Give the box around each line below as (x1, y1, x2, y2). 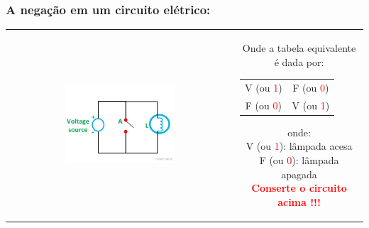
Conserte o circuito (251, 180, 347, 195)
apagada (281, 166, 317, 181)
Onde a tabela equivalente (242, 40, 356, 55)
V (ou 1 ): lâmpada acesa (246, 139, 353, 153)
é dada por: (274, 54, 324, 69)
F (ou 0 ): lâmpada (259, 153, 339, 168)
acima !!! (277, 194, 321, 209)
